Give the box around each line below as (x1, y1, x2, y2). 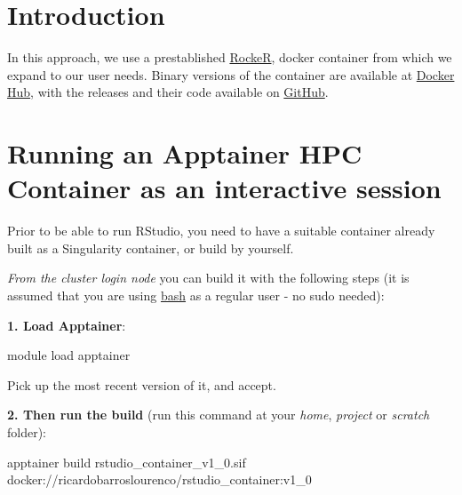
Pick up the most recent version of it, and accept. (7, 375, 276, 394)
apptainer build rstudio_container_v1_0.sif (7, 452, 246, 471)
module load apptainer (7, 346, 131, 364)
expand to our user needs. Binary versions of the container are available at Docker (7, 65, 455, 84)
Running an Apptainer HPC (7, 135, 362, 172)
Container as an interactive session (7, 170, 442, 206)
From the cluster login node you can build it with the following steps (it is (7, 268, 410, 287)
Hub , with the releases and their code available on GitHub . (7, 83, 329, 101)
